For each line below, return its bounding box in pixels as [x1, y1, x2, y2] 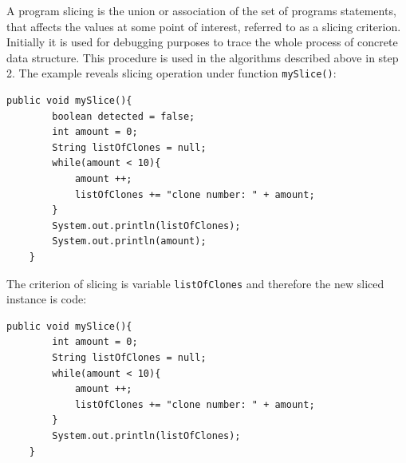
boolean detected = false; [52, 110, 195, 122]
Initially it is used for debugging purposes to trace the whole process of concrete [6, 34, 398, 50]
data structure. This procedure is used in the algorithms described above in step [6, 49, 399, 65]
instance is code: [6, 291, 87, 307]
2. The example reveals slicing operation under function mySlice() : [6, 65, 337, 81]
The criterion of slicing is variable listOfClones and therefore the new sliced [6, 275, 384, 291]
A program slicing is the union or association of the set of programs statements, [6, 2, 396, 18]
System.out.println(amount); [52, 235, 207, 247]
